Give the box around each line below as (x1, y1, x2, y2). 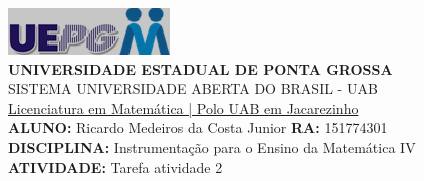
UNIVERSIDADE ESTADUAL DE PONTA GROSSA (8, 58, 393, 79)
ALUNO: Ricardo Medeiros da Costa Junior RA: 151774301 (8, 117, 388, 138)
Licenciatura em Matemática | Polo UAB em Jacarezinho (8, 97, 359, 118)
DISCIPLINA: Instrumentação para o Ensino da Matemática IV (8, 136, 416, 157)
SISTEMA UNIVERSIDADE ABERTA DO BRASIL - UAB (8, 78, 378, 99)
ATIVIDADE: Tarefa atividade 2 (8, 156, 223, 177)
